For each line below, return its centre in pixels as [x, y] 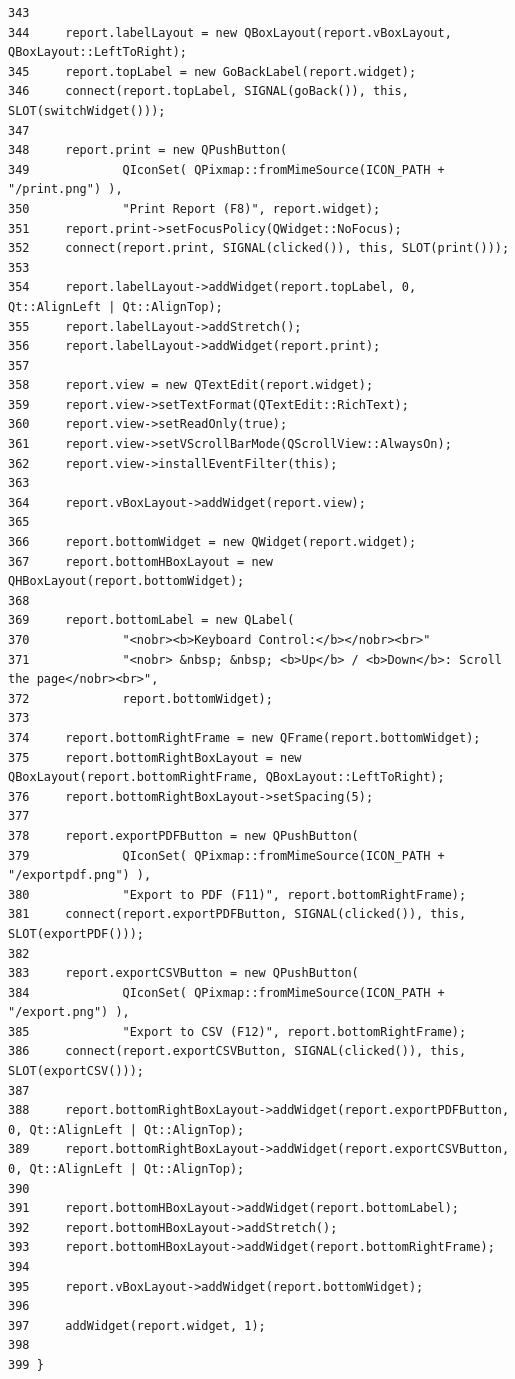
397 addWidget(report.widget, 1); [137, 1325]
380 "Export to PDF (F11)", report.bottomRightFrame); [237, 894]
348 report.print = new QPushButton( [148, 150]
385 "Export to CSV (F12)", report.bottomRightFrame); [237, 1031]
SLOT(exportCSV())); [76, 1071]
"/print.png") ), [65, 189]
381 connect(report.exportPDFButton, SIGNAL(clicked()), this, [237, 914]
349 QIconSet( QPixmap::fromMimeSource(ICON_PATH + [226, 169]
